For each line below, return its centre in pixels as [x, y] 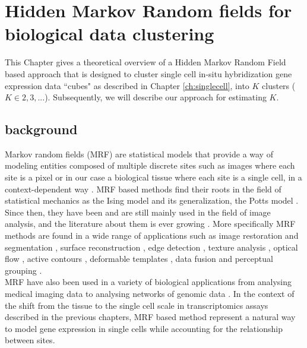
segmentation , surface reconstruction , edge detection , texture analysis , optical [151, 247]
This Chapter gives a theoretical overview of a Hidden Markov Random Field [145, 62]
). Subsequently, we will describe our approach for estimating [156, 97]
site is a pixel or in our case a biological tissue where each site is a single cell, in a [153, 177]
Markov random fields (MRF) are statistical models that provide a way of [139, 154]
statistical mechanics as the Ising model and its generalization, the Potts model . [152, 200]
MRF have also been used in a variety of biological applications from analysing [148, 282]
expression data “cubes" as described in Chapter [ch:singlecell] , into [127, 85]
